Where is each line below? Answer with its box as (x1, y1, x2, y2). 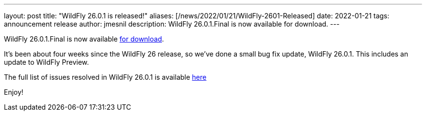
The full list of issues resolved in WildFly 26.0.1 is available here (4, 73, 207, 81)
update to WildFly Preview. (4, 58, 89, 66)
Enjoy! (4, 88, 24, 96)
